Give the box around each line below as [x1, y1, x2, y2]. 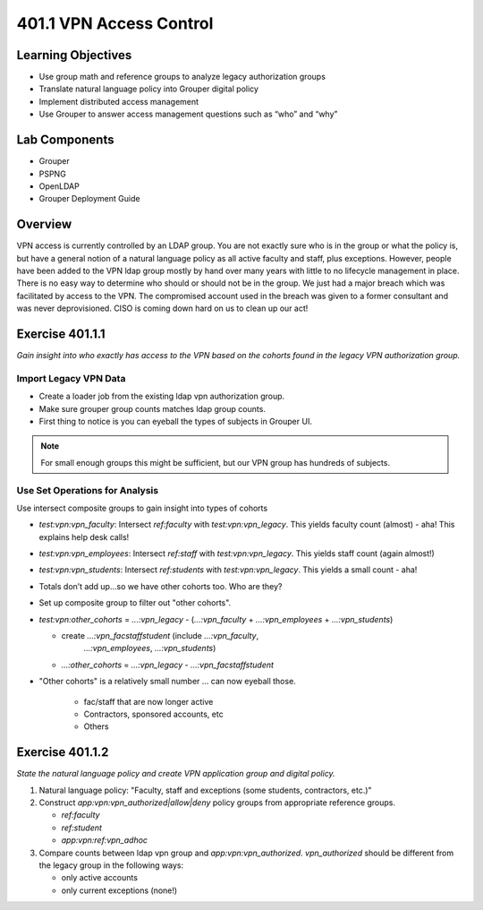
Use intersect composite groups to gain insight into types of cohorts [16, 502, 268, 513]
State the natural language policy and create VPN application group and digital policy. [16, 768, 335, 779]
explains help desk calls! [38, 531, 130, 542]
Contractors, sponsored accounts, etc [83, 708, 224, 719]
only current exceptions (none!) [61, 885, 178, 896]
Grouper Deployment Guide [38, 193, 140, 204]
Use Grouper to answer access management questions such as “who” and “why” [38, 108, 338, 120]
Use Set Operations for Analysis [16, 484, 159, 496]
